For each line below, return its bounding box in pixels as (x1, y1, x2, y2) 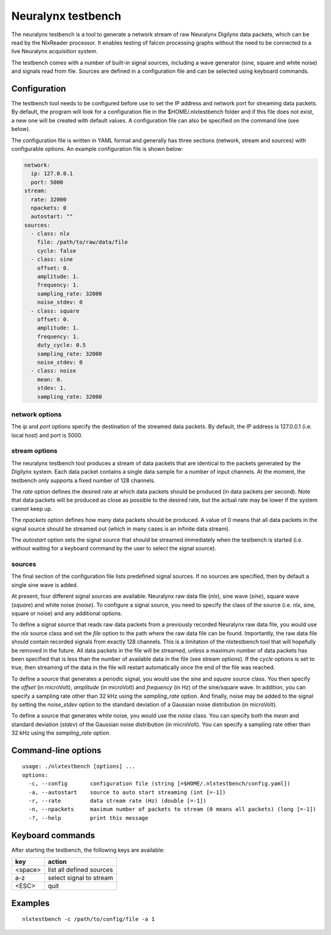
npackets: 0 (31, 204, 67, 211)
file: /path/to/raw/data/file (37, 239, 128, 246)
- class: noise (31, 368, 77, 374)
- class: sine (31, 256, 74, 263)
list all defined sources (48, 866, 113, 874)
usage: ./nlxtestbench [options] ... (22, 763, 136, 770)
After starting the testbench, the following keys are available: (11, 846, 165, 854)
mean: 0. (37, 376, 64, 383)
